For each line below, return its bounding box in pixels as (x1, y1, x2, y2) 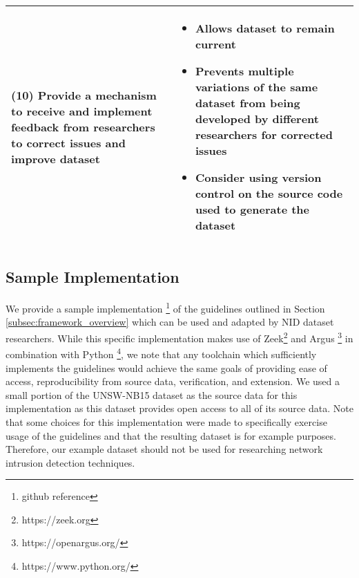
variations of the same (195, 79, 318, 95)
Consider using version (195, 169, 322, 185)
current (195, 36, 236, 52)
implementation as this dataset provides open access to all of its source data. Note (6, 401, 353, 416)
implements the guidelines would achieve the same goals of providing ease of (6, 360, 327, 375)
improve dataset (11, 150, 100, 167)
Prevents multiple (195, 63, 294, 79)
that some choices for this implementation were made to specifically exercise (6, 414, 327, 429)
